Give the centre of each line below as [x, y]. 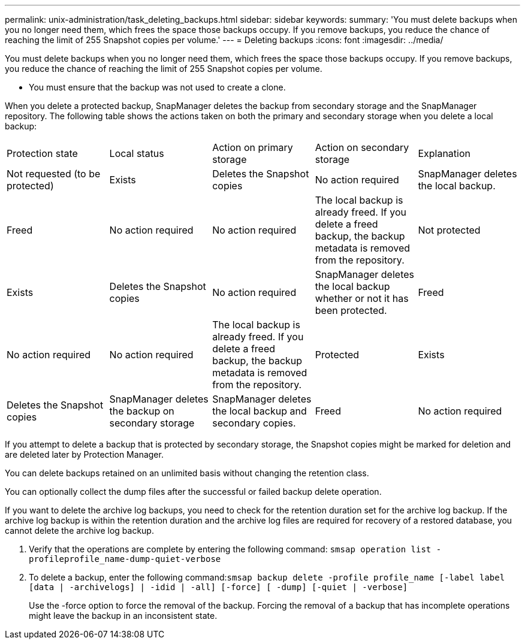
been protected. [351, 310]
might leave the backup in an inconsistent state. [123, 616]
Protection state [42, 153]
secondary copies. [254, 423]
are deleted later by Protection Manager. [84, 454]
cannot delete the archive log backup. [79, 530]
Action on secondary [362, 147]
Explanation [444, 153]
